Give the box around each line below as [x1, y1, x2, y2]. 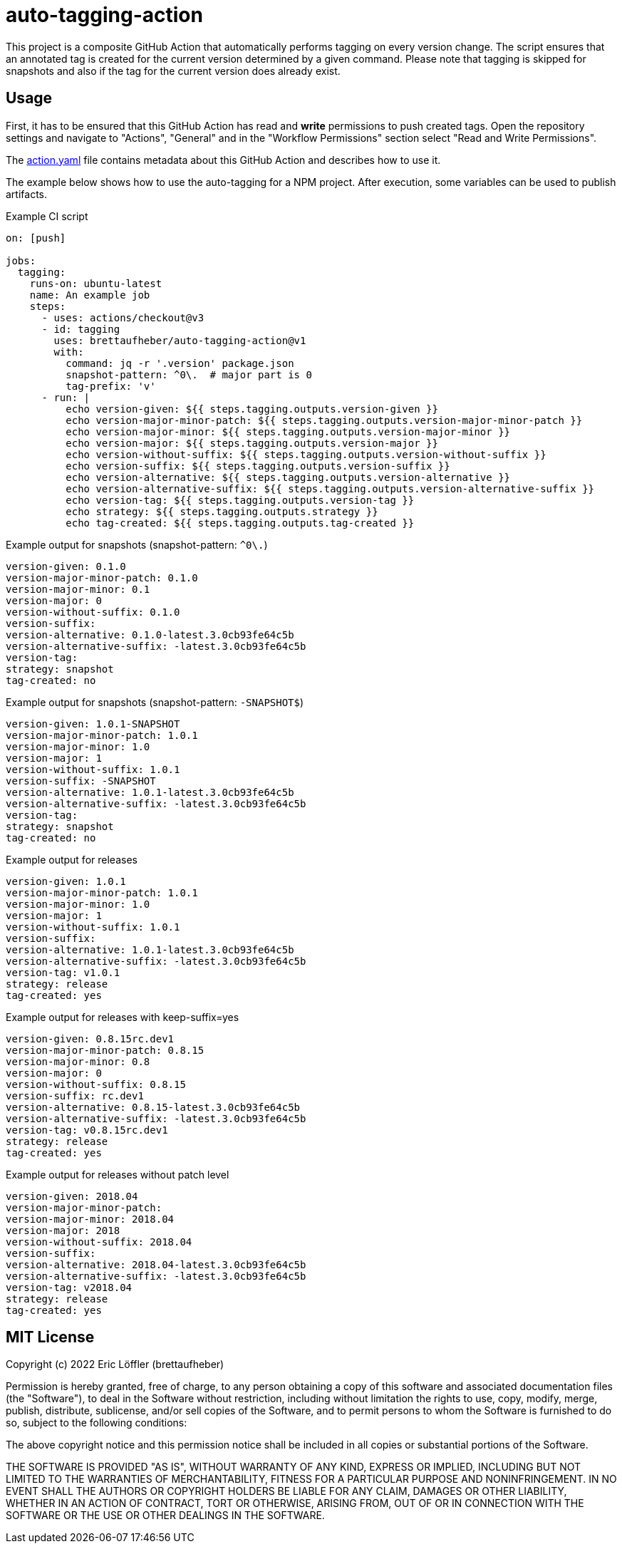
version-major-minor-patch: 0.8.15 [6, 1044, 204, 1056]
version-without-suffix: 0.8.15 [6, 1078, 186, 1090]
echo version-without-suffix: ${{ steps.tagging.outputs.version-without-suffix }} [66, 448, 546, 460]
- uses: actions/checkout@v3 [41, 311, 204, 323]
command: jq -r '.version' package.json [66, 357, 294, 369]
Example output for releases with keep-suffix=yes [6, 1010, 239, 1023]
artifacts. [6, 187, 48, 200]
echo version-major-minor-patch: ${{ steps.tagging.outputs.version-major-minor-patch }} [66, 414, 583, 426]
